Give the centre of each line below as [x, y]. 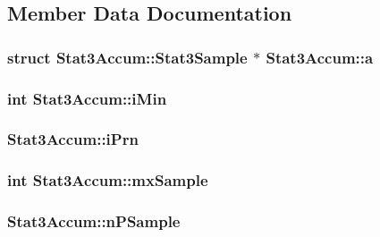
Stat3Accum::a [320, 57]
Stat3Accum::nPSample [94, 221]
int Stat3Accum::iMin [87, 98]
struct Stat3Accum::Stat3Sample [127, 57]
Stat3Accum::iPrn [73, 139]
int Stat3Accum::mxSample [108, 180]
